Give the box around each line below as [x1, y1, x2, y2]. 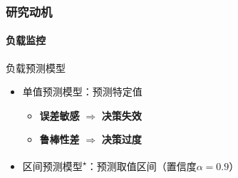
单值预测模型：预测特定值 [22, 84, 143, 99]
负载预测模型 [6, 60, 66, 75]
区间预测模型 [22, 158, 83, 173]
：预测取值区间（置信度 [86, 158, 197, 173]
